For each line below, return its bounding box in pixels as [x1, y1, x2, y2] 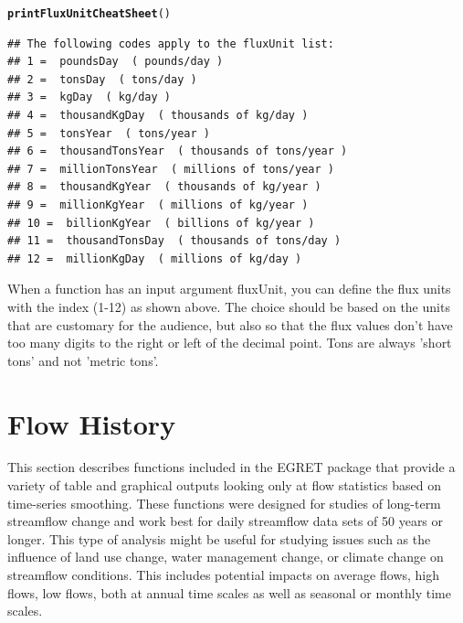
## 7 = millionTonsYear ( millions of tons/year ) [7, 162, 334, 176]
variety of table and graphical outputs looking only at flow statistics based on [7, 476, 441, 495]
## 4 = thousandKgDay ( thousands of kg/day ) [7, 109, 309, 123]
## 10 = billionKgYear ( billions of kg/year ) [7, 216, 315, 230]
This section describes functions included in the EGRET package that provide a [7, 457, 456, 477]
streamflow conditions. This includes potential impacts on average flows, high [7, 565, 440, 585]
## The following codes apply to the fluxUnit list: [7, 37, 334, 50]
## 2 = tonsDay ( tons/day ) [7, 72, 197, 86]
